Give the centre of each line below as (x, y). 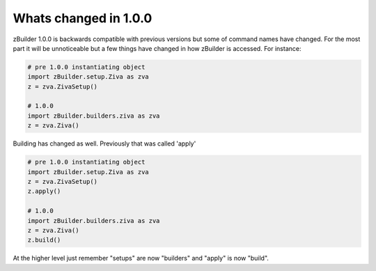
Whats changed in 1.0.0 (83, 18)
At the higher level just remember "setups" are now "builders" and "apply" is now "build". (141, 258)
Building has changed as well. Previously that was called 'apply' (104, 144)
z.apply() (44, 191)
